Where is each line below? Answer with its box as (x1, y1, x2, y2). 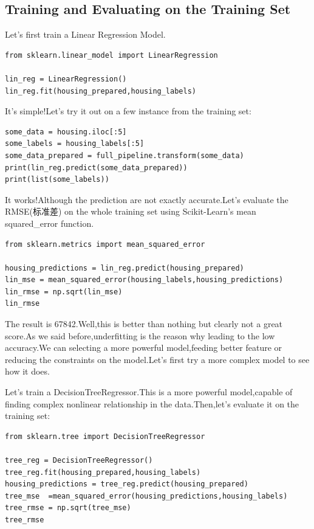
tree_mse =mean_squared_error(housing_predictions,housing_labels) (5, 491, 288, 500)
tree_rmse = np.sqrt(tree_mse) (5, 503, 131, 513)
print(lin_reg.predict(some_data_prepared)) (5, 163, 188, 172)
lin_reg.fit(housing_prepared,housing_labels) (5, 86, 196, 95)
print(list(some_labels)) (5, 175, 109, 184)
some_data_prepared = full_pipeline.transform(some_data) (5, 151, 244, 160)
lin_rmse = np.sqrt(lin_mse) (5, 287, 123, 296)
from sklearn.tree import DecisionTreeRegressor (5, 432, 205, 441)
